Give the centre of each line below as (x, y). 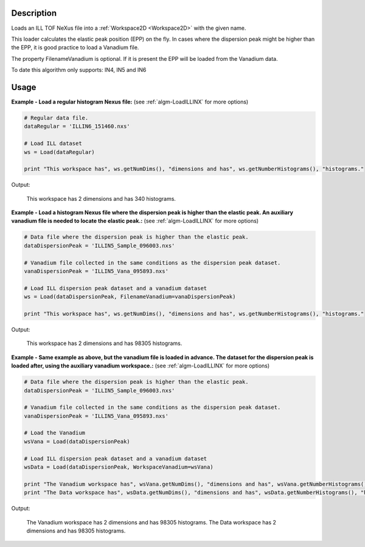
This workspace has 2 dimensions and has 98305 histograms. (104, 343)
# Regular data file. (56, 118)
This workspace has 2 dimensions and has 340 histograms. (101, 198)
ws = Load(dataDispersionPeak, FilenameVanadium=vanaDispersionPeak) (130, 297)
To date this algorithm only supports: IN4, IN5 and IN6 (79, 70)
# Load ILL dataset (53, 144)
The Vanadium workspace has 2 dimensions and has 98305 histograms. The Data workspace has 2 (151, 522)
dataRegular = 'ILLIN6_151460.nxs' (77, 127)
